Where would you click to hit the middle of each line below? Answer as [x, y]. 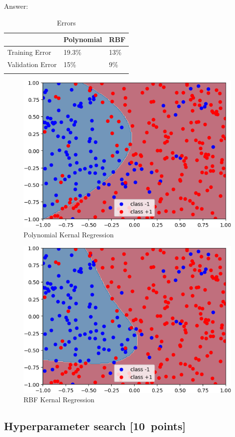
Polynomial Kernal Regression [69, 234]
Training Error [29, 52]
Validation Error [32, 64]
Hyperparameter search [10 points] [95, 426]
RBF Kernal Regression [59, 400]
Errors [66, 22]
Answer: [16, 6]
